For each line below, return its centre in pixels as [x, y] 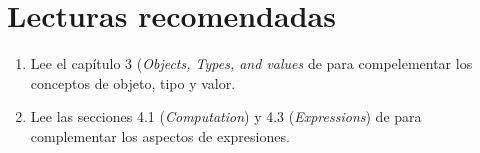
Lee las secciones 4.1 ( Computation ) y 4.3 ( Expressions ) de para [226, 116]
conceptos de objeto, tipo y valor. [133, 82]
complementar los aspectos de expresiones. [160, 135]
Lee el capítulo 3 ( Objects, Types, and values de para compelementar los [251, 63]
